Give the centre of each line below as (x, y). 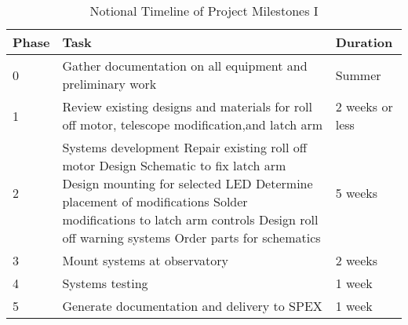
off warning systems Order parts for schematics (191, 237)
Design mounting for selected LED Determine (188, 183)
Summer (358, 75)
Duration (364, 42)
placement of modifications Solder (155, 201)
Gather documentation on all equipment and (185, 66)
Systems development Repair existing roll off (185, 147)
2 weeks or (364, 106)
